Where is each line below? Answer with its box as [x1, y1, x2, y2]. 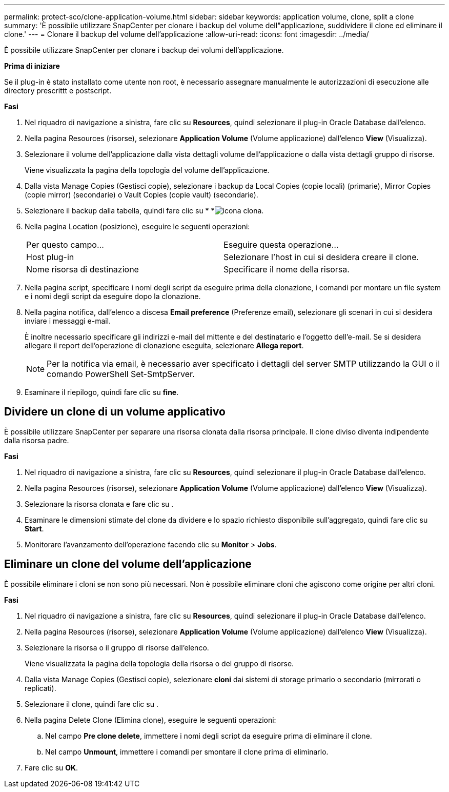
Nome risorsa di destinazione [26, 264, 139, 274]
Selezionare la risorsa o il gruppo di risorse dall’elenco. [25, 643, 209, 652]
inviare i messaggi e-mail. [25, 316, 111, 325]
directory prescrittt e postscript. [4, 86, 112, 95]
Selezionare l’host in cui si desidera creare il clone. [223, 252, 419, 262]
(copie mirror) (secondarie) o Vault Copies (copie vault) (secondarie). [25, 190, 258, 199]
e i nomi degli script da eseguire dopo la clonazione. [25, 292, 201, 301]
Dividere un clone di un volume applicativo [4, 405, 226, 419]
